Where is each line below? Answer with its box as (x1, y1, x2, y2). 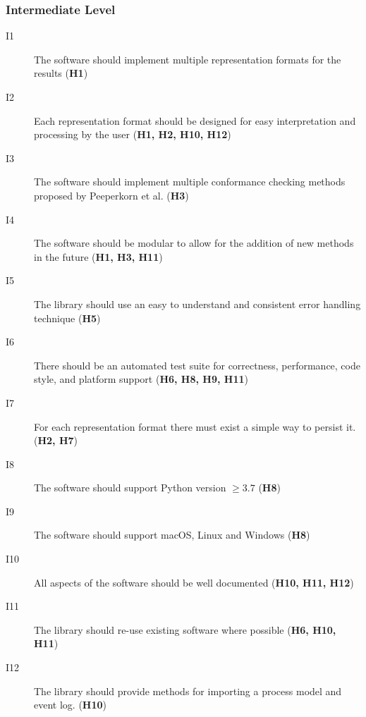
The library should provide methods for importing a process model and (34, 683, 342, 698)
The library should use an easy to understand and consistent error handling (34, 296, 361, 311)
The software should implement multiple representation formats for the (34, 51, 341, 66)
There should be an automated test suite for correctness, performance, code (34, 357, 360, 372)
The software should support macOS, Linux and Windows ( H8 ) (34, 527, 310, 542)
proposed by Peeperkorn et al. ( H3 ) (34, 188, 189, 202)
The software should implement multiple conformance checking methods (34, 174, 346, 189)
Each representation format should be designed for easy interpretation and (34, 113, 356, 128)
